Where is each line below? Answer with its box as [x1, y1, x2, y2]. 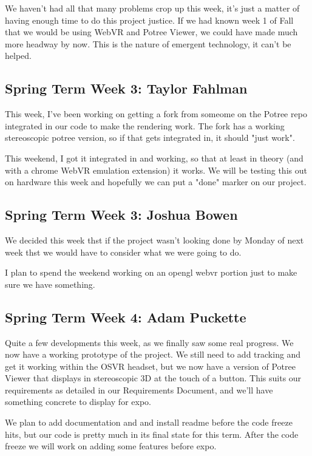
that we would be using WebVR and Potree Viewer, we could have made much [5, 26, 298, 38]
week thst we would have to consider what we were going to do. [5, 245, 242, 258]
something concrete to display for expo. [5, 395, 151, 408]
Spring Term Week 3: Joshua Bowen [5, 205, 238, 224]
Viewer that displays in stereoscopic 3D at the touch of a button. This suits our [5, 372, 302, 384]
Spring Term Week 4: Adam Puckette [5, 307, 246, 326]
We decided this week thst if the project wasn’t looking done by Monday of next [5, 233, 304, 246]
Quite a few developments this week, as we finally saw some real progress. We [5, 336, 294, 349]
